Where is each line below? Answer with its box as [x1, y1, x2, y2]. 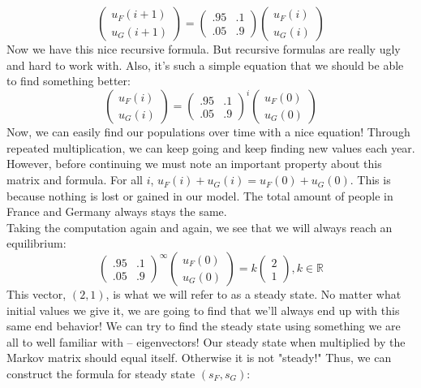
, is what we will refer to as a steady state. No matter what [105, 286, 402, 303]
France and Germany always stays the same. [6, 203, 227, 220]
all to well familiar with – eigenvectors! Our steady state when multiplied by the [6, 333, 406, 350]
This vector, [6, 286, 67, 303]
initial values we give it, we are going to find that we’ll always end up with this [6, 301, 400, 318]
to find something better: [6, 72, 131, 89]
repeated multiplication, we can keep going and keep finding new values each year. [6, 139, 415, 156]
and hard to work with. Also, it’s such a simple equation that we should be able [6, 56, 404, 73]
